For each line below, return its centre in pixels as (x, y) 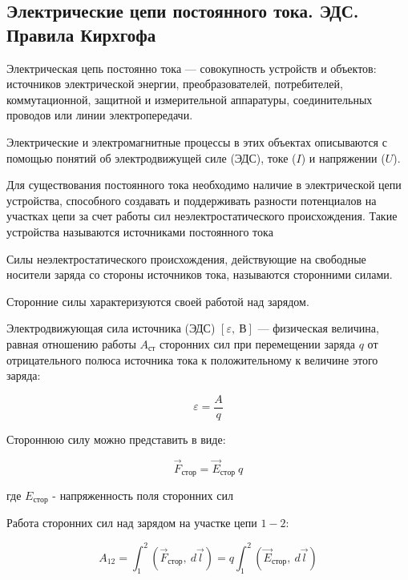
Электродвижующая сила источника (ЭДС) (111, 328)
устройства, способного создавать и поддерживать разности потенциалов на (192, 200)
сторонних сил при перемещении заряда (258, 343)
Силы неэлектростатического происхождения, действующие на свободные (186, 258)
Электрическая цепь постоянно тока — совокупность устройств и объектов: (192, 68)
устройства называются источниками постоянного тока (140, 231)
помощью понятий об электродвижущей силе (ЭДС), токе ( (151, 157)
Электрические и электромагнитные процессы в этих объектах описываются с (197, 141)
